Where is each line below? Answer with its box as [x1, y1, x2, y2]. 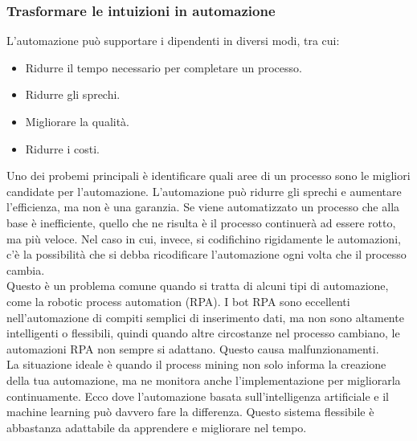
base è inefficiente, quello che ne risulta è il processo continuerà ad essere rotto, [6, 214, 396, 231]
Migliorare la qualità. [25, 113, 130, 129]
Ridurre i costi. [25, 140, 100, 157]
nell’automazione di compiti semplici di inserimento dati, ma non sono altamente [6, 308, 404, 325]
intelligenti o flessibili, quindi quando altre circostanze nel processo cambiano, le [6, 325, 400, 341]
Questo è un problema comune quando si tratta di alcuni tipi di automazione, [6, 277, 389, 294]
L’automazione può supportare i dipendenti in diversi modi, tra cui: [6, 32, 340, 49]
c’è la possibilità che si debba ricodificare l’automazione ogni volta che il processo [6, 246, 407, 263]
